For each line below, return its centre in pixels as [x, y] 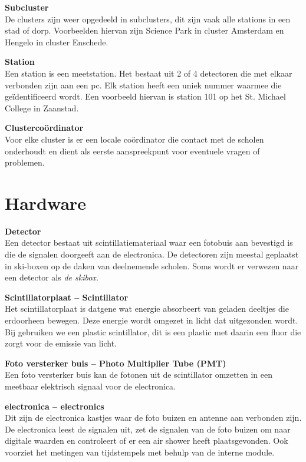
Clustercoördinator [44, 128]
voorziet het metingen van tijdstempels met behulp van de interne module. [140, 452]
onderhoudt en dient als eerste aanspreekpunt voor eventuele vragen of [132, 151]
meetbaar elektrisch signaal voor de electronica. [91, 386]
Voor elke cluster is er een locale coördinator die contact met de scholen [134, 139]
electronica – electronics [55, 406]
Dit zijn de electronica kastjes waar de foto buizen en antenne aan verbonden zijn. [153, 418]
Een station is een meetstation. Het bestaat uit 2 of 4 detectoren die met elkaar [149, 73]
